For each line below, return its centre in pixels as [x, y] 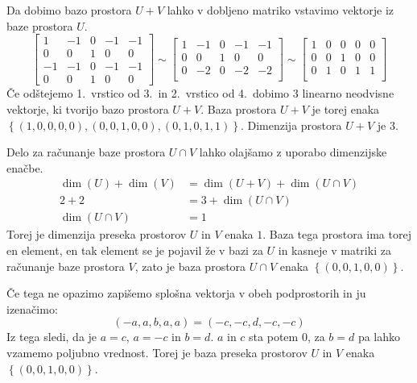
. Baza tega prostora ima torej [337, 234]
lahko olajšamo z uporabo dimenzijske [293, 152]
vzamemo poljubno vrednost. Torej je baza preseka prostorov [157, 352]
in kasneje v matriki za [334, 250]
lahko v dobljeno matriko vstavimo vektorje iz [281, 10]
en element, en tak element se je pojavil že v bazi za [135, 250]
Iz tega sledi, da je [52, 337]
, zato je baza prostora [190, 266]
